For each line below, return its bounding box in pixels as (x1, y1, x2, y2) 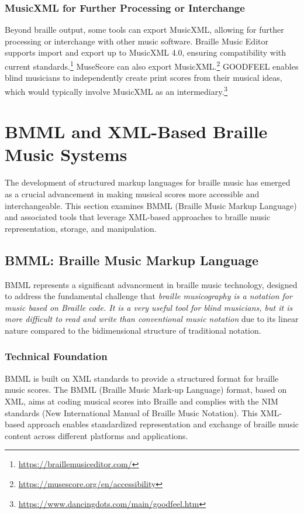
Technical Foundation (5, 349, 108, 364)
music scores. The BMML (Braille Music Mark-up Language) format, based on (5, 383, 287, 396)
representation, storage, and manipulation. (5, 222, 157, 234)
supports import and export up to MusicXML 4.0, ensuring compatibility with (5, 46, 286, 59)
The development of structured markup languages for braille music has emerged (5, 176, 291, 189)
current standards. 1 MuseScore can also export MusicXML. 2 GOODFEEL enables (5, 59, 299, 72)
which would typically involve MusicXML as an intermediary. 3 (5, 83, 228, 97)
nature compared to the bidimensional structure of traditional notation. (5, 324, 261, 336)
